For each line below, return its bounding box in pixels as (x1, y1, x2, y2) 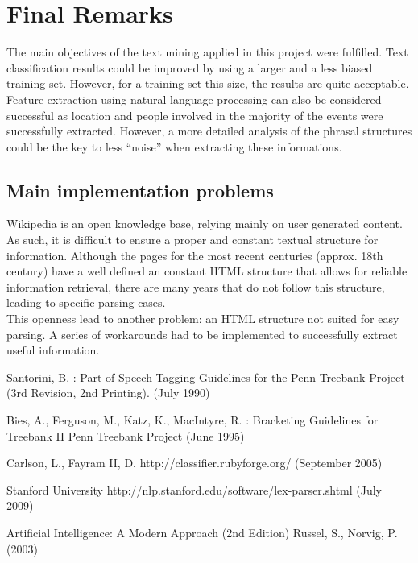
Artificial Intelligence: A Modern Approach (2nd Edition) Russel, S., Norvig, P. (6, 524, 398, 540)
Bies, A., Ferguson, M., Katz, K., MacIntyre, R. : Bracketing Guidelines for (6, 412, 379, 428)
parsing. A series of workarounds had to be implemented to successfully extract (6, 325, 398, 342)
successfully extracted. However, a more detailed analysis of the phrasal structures (6, 122, 412, 139)
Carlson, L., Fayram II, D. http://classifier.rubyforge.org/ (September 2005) (6, 454, 383, 471)
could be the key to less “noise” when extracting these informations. (6, 138, 342, 155)
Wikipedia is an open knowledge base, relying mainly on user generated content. (6, 215, 403, 232)
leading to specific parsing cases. (6, 294, 166, 311)
